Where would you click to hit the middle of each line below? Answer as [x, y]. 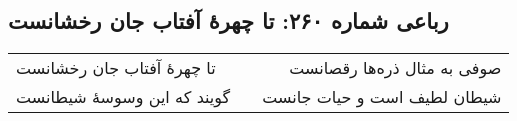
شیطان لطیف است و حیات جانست [382, 97]
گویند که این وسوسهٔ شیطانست [123, 97]
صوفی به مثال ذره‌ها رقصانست [395, 68]
